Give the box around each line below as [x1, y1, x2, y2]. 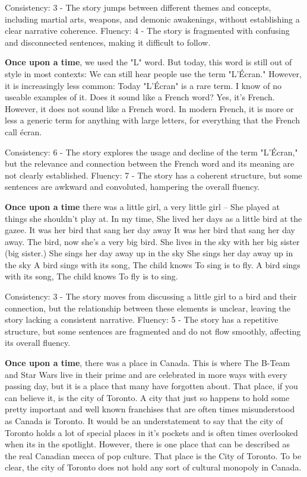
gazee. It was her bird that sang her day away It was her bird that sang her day [5, 224, 295, 236]
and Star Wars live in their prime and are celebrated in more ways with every [5, 368, 287, 380]
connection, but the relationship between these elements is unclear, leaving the [5, 301, 291, 314]
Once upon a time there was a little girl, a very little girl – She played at [5, 200, 280, 212]
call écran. [5, 125, 42, 138]
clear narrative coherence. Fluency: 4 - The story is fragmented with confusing [5, 24, 290, 37]
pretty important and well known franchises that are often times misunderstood [5, 403, 295, 415]
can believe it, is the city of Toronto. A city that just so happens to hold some [5, 391, 290, 403]
